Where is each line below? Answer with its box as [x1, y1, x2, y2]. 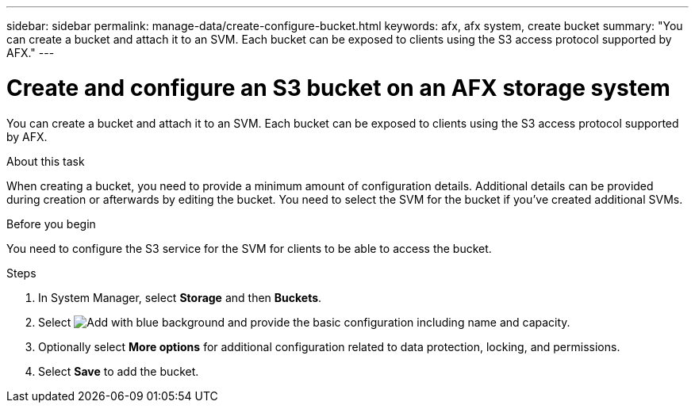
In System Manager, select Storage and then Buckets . [38, 290, 322, 304]
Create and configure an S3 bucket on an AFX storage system [6, 74, 670, 101]
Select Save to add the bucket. [38, 364, 199, 378]
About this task [6, 154, 85, 168]
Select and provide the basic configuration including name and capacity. [38, 315, 570, 329]
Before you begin [6, 216, 96, 231]
